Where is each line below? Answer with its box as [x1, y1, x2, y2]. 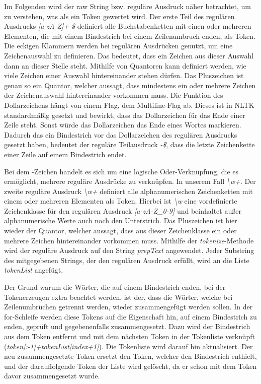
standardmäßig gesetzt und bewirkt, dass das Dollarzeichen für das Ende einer [4, 109, 245, 120]
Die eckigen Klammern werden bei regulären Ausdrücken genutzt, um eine [4, 40, 233, 51]
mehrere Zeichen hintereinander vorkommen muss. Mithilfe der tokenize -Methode [4, 235, 254, 245]
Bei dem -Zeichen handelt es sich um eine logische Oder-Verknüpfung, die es [4, 166, 239, 176]
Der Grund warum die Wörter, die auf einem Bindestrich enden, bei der [4, 282, 226, 292]
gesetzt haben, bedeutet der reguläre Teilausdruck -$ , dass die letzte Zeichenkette [4, 139, 255, 150]
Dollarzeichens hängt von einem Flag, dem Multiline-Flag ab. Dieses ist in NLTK [4, 99, 254, 110]
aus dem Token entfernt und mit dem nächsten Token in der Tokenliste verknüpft [4, 331, 255, 341]
